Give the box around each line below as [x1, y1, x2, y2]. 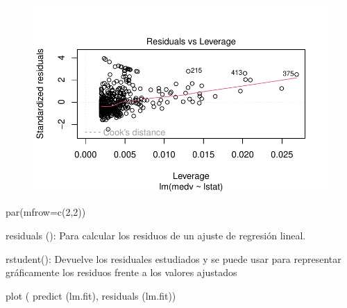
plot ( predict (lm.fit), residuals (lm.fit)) [6, 288, 176, 302]
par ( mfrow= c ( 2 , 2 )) [6, 205, 86, 219]
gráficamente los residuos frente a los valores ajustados [6, 265, 237, 280]
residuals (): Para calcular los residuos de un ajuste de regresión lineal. [6, 228, 306, 242]
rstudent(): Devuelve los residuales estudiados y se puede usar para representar [6, 251, 341, 266]
